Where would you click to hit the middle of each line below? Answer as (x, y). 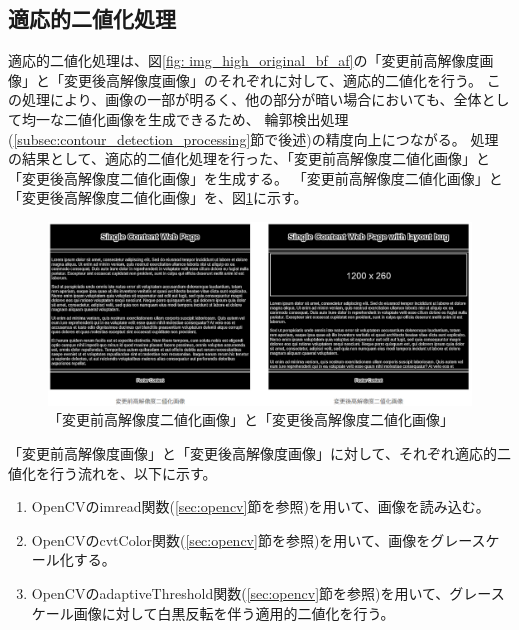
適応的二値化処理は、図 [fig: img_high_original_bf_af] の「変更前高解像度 (244, 60)
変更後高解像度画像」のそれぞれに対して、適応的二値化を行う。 (273, 79)
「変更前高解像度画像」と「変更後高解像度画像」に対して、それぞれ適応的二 (259, 452)
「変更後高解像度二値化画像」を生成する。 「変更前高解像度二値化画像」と (255, 177)
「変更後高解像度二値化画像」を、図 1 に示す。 (158, 197)
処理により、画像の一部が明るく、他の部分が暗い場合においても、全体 (251, 99)
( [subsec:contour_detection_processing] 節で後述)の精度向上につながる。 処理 (253, 138)
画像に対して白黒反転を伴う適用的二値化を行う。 (234, 612)
